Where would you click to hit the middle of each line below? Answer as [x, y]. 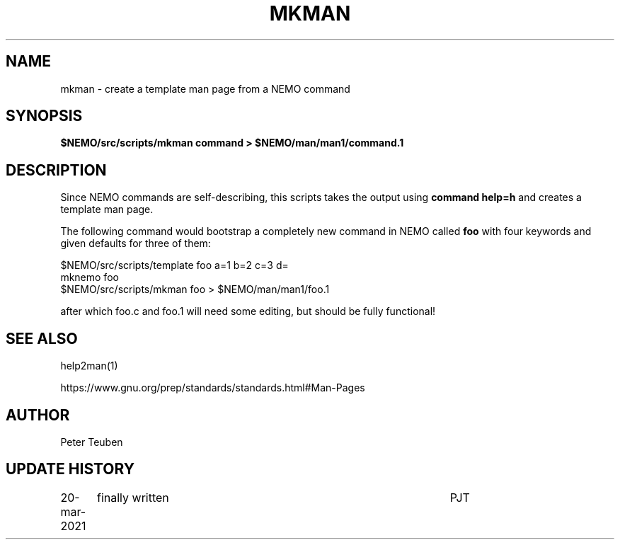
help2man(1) [89, 366]
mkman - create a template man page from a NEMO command [205, 88]
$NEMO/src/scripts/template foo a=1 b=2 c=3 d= [174, 265]
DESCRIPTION [56, 170]
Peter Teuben [92, 442]
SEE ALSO [42, 338]
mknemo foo [90, 277]
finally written [133, 497]
